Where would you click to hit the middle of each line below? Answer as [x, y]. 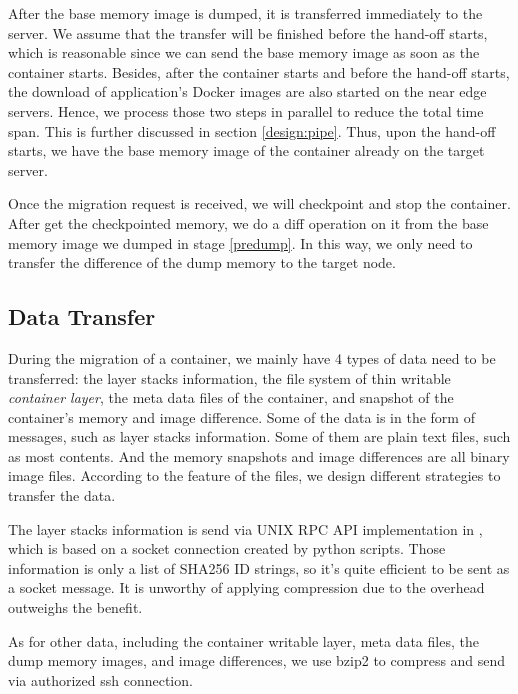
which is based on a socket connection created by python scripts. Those [227, 548]
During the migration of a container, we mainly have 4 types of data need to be [252, 357]
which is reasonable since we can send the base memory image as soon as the [244, 52]
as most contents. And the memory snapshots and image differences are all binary [259, 455]
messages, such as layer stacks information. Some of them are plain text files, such [259, 436]
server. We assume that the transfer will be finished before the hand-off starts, [248, 32]
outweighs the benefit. [75, 607]
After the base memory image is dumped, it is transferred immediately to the [245, 13]
